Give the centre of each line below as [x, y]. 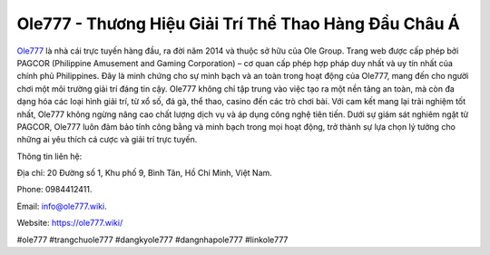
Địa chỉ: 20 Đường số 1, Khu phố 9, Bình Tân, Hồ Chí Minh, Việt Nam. [144, 173]
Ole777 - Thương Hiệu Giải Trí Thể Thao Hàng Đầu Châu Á [238, 24]
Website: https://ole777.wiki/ [70, 223]
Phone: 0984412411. [54, 190]
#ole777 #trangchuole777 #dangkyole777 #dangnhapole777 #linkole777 [152, 240]
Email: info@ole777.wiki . [62, 206]
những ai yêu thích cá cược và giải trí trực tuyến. [107, 140]
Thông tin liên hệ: [49, 156]
